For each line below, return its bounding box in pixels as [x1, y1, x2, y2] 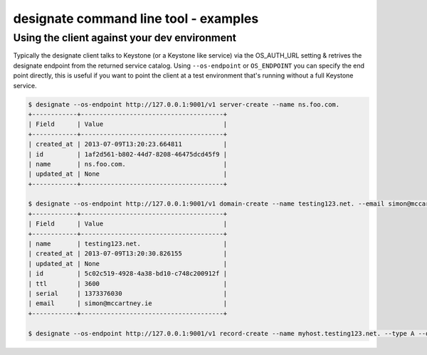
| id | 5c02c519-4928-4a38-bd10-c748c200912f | [28, 270, 228, 277]
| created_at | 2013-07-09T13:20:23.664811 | [28, 140, 228, 149]
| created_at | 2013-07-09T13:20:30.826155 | [28, 250, 228, 258]
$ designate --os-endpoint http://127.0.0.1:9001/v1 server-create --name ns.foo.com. [28, 100, 340, 108]
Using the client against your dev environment [13, 31, 236, 44]
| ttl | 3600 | [28, 280, 228, 287]
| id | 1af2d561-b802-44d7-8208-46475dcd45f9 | [28, 150, 228, 158]
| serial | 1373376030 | [28, 289, 228, 297]
